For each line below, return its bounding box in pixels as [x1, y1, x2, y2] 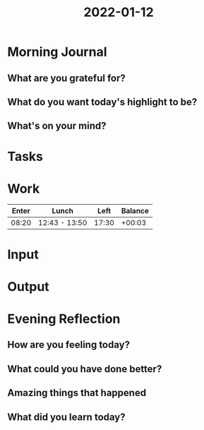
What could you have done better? [7, 363, 162, 375]
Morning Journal [7, 44, 107, 60]
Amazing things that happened [7, 387, 147, 399]
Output [7, 278, 49, 294]
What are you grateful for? [7, 72, 126, 84]
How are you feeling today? [7, 339, 131, 351]
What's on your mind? [7, 120, 107, 132]
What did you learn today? [7, 411, 126, 423]
